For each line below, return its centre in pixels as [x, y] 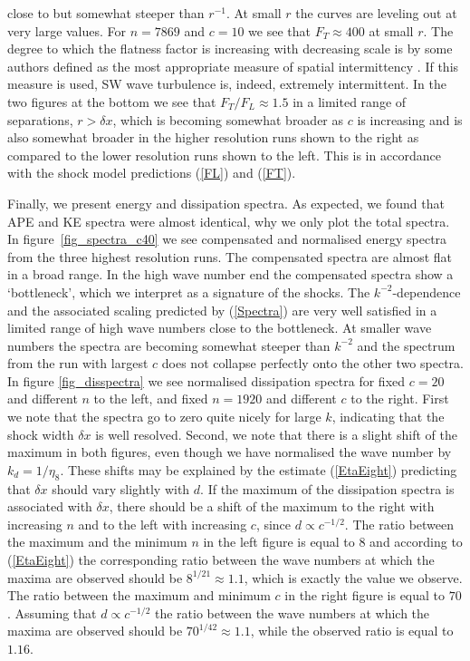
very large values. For [67, 30]
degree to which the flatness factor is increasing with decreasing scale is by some [230, 49]
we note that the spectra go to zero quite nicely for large [164, 417]
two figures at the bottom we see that [112, 101]
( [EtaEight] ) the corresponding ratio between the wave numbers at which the [221, 560]
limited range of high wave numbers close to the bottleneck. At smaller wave [220, 328]
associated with [50, 506]
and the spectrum [406, 345]
